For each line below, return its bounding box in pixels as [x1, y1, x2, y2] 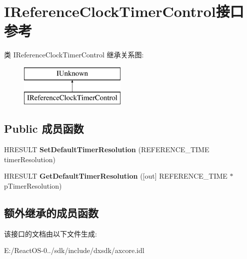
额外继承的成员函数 [4, 205, 98, 221]
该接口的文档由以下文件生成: [4, 228, 97, 239]
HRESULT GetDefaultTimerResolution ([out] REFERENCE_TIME [4, 171, 227, 181]
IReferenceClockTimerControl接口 [4, 1, 244, 21]
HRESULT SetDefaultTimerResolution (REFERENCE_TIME [4, 144, 209, 155]
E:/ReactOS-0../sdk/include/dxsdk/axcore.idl [4, 245, 144, 256]
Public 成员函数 [4, 121, 84, 136]
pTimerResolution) [4, 181, 62, 191]
